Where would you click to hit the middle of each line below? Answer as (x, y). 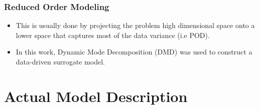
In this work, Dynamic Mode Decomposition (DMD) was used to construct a (134, 52)
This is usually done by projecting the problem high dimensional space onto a (135, 25)
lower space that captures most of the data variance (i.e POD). (113, 35)
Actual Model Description (96, 96)
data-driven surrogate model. (60, 61)
